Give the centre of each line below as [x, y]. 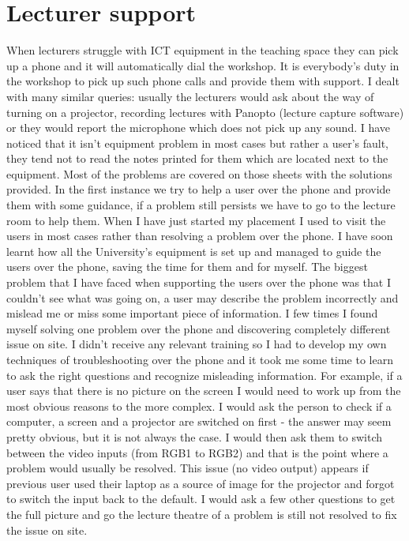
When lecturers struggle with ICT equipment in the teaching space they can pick [203, 50]
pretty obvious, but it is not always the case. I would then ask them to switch [195, 436]
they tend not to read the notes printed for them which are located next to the [197, 158]
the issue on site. [47, 530]
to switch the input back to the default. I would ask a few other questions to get [201, 499]
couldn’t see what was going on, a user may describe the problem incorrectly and [203, 297]
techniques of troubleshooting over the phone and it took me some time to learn [200, 359]
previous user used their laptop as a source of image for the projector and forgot [201, 483]
